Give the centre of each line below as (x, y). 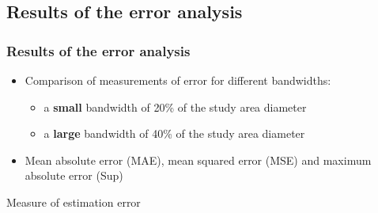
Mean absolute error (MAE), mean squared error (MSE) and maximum (198, 160)
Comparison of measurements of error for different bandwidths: (178, 80)
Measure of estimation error (74, 202)
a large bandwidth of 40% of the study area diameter (174, 133)
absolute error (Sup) (74, 175)
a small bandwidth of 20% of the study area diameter (175, 106)
